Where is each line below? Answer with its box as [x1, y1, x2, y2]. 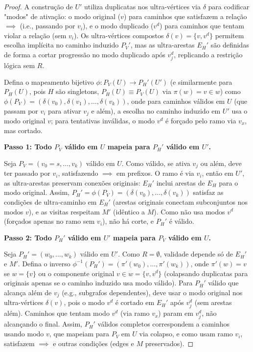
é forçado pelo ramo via [165, 115, 236, 125]
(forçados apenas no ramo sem [4, 216, 95, 226]
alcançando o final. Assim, [4, 319, 82, 329]
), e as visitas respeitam [28, 206, 100, 216]
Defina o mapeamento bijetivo [4, 76, 94, 87]
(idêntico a [113, 206, 145, 216]
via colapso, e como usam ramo [139, 329, 233, 339]
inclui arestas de [156, 177, 205, 188]
